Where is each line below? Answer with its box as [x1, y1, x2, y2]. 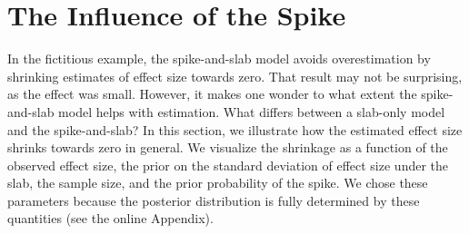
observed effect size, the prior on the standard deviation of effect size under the [7, 155, 449, 174]
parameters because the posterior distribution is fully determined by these [7, 190, 420, 210]
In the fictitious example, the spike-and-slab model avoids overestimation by [7, 49, 431, 68]
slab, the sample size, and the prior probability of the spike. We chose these [7, 173, 428, 192]
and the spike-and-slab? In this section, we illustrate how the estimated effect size [7, 120, 463, 139]
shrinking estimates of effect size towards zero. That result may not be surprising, [7, 66, 463, 85]
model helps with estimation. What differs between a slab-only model [58, 102, 445, 121]
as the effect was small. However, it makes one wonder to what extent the [7, 84, 417, 103]
